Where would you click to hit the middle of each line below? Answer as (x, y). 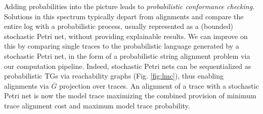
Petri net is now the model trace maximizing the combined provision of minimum (130, 96)
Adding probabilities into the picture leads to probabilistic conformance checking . (129, 6)
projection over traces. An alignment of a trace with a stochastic (159, 85)
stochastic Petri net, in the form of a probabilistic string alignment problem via (127, 55)
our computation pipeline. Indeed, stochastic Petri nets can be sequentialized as (128, 66)
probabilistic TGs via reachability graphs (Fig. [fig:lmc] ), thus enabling (114, 76)
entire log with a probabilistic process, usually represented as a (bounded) (119, 26)
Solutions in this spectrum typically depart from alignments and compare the (124, 16)
